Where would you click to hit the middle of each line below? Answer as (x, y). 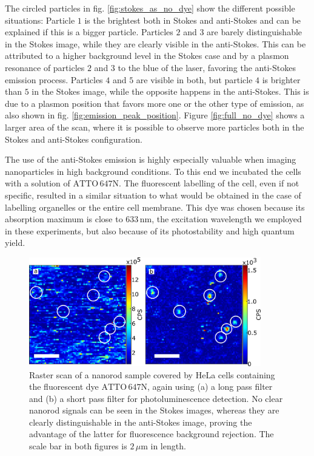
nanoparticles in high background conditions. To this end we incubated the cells (153, 171)
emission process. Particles (54, 79)
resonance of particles (45, 67)
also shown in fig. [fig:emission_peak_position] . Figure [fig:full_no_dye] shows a (155, 115)
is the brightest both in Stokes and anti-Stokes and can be (193, 20)
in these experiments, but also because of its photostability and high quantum (150, 230)
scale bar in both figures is (78, 446)
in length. (168, 446)
